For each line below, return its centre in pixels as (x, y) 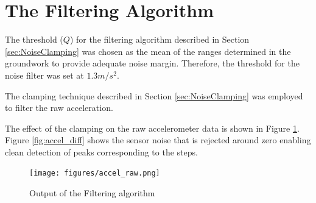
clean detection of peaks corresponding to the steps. (101, 151)
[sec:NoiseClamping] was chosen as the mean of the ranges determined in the (148, 51)
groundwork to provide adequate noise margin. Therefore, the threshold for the (152, 63)
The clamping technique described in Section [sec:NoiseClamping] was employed (154, 95)
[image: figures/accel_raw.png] (95, 173)
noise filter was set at (44, 75)
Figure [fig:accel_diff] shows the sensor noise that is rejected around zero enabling (158, 140)
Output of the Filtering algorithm (92, 193)
